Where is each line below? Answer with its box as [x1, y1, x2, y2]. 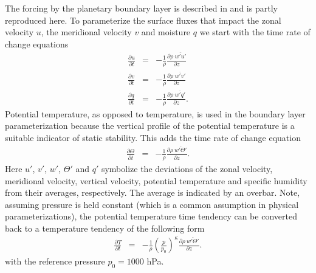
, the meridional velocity [41, 26, 132, 38]
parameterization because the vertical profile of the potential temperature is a [5, 119, 295, 132]
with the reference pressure [5, 255, 105, 268]
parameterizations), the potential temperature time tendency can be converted [5, 210, 297, 223]
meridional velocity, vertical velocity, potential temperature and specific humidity [5, 174, 307, 187]
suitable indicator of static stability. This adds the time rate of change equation [5, 131, 301, 143]
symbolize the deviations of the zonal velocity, [101, 162, 273, 175]
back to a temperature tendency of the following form [5, 222, 205, 235]
